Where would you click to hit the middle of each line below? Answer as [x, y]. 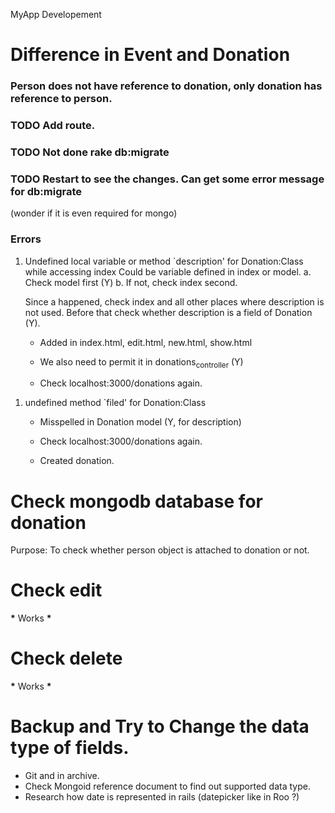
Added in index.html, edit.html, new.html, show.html [146, 342]
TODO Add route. [53, 126]
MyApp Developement [56, 14]
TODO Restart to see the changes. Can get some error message [167, 179]
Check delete [66, 658]
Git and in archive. [62, 776]
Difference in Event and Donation [150, 55]
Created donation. [77, 461]
